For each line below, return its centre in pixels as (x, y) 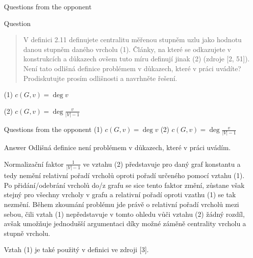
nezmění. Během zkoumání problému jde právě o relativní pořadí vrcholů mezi (122, 204)
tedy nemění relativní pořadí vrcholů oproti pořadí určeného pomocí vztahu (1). (124, 175)
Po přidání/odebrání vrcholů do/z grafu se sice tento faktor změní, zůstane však (124, 185)
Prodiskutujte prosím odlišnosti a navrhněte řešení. (100, 78)
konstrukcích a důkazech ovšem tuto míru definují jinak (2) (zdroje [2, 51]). (136, 59)
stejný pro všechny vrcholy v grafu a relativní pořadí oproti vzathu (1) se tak (120, 194)
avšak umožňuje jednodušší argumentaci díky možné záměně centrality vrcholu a (125, 223)
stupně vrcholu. (27, 233)
